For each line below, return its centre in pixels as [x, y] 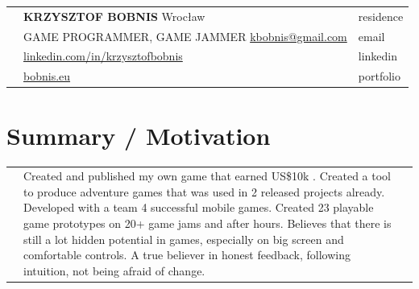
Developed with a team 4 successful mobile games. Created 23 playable [199, 207]
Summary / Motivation [139, 135]
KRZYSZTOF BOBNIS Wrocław [114, 16]
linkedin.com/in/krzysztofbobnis [103, 56]
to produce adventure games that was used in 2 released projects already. [204, 191]
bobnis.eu [47, 76]
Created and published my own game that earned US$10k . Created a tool [207, 176]
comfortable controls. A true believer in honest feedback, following [187, 255]
